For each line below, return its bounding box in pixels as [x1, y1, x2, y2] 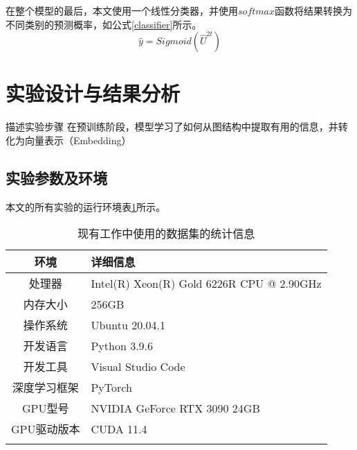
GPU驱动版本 [11, 421, 80, 438]
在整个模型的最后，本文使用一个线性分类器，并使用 [6, 3, 238, 17]
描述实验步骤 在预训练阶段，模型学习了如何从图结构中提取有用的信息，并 [6, 119, 338, 134]
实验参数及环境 [6, 166, 107, 188]
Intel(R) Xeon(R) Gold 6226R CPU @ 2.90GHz [91, 275, 322, 291]
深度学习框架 [12, 379, 79, 396]
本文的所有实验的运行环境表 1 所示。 [6, 199, 165, 214]
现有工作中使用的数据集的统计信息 [77, 225, 255, 242]
